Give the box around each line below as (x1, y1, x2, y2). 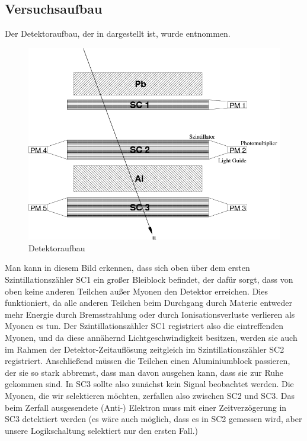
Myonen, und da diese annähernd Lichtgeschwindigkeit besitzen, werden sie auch (5, 331, 298, 343)
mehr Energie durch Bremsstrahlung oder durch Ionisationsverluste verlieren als (5, 308, 295, 320)
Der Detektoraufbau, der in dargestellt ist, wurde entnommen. (5, 27, 231, 40)
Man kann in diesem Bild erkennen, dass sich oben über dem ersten (5, 261, 250, 274)
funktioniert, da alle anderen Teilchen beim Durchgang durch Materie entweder (5, 296, 293, 309)
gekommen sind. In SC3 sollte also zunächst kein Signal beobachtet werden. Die (5, 378, 294, 390)
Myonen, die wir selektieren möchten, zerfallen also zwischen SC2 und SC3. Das (5, 389, 295, 401)
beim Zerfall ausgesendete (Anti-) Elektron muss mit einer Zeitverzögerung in (5, 401, 287, 413)
